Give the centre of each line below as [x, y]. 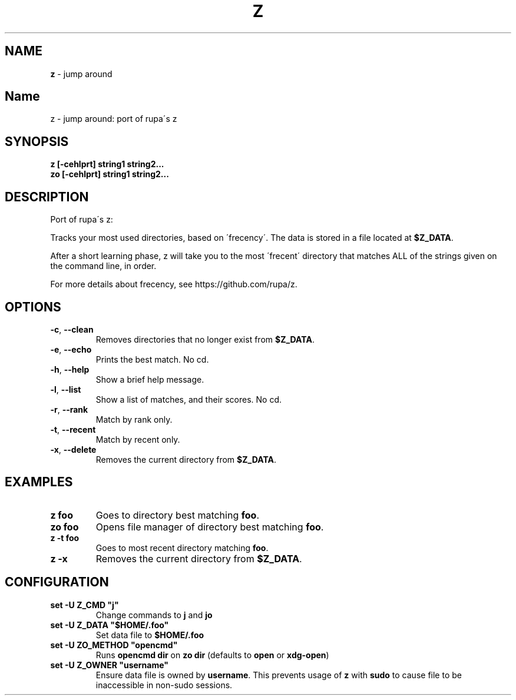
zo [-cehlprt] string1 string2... [110, 174]
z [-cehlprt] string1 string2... [107, 164]
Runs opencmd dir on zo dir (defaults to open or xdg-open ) [212, 655]
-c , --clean [72, 329]
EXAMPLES [39, 482]
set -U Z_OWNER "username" [110, 665]
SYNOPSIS [37, 141]
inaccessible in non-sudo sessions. [164, 685]
